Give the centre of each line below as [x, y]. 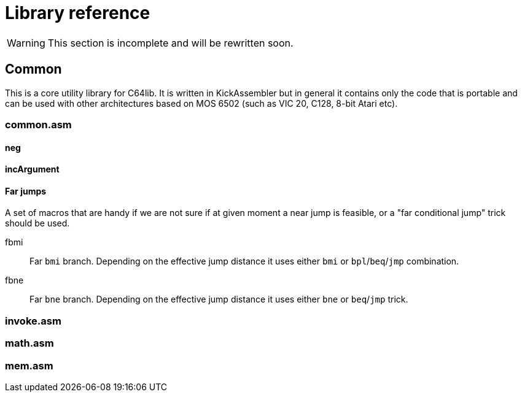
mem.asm [29, 365]
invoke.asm [33, 321]
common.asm [38, 124]
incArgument [32, 169]
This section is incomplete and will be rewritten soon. [170, 43]
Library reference [78, 13]
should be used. [37, 223]
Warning [26, 43]
